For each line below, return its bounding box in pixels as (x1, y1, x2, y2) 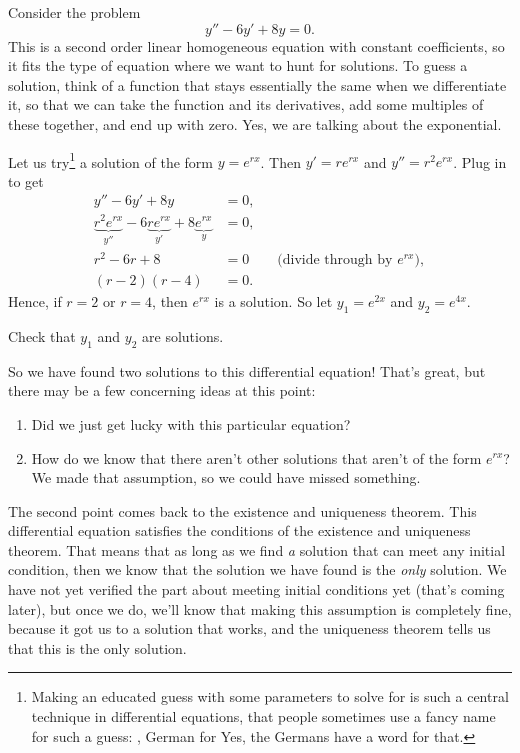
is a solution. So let (214, 291, 333, 312)
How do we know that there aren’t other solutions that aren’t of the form (31, 447, 482, 468)
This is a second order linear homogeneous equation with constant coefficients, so (8, 35, 505, 56)
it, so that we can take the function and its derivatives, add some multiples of (8, 94, 484, 115)
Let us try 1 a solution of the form (8, 148, 214, 172)
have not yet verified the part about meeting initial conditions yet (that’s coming (8, 579, 505, 600)
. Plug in (453, 151, 507, 172)
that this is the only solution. (8, 637, 187, 658)
